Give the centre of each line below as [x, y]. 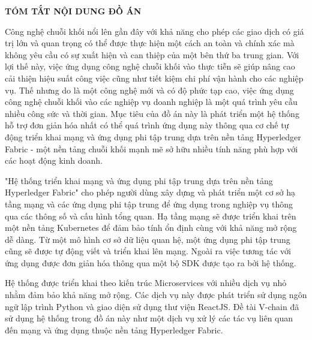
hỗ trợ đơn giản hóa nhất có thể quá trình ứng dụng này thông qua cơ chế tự [147, 125]
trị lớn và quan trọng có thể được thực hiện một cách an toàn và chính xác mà [150, 43]
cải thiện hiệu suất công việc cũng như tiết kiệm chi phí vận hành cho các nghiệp [154, 78]
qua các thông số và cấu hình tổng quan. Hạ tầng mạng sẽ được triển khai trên [151, 216]
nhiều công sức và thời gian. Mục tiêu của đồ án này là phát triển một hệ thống [152, 113]
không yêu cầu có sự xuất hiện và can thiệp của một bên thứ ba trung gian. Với [152, 54]
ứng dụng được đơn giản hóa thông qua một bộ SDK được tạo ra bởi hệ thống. [151, 262]
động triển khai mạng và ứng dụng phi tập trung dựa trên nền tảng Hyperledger [153, 136]
